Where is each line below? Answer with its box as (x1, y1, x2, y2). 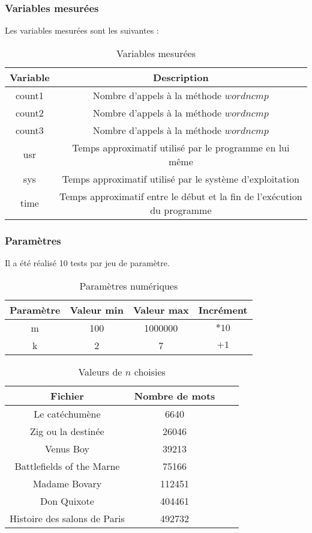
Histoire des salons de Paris (10, 511, 125, 525)
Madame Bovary (32, 476, 102, 490)
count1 (16, 88, 44, 102)
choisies (134, 364, 166, 379)
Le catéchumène (34, 406, 101, 421)
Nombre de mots (134, 388, 215, 403)
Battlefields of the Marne (14, 458, 120, 473)
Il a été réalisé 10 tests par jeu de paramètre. (5, 257, 170, 269)
